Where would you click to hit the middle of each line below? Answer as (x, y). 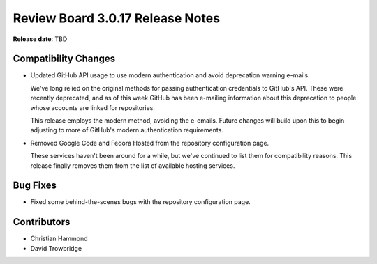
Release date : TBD (40, 39)
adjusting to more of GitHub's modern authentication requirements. (127, 130)
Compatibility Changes (64, 59)
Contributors (42, 222)
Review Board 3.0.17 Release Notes (116, 18)
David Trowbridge (56, 248)
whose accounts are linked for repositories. (93, 107)
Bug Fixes (35, 186)
